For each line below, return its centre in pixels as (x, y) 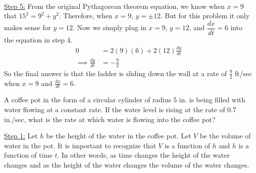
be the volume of (225, 136)
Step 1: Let (21, 136)
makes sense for (27, 27)
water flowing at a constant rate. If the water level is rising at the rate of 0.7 (120, 109)
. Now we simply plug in (109, 27)
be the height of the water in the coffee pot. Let (119, 136)
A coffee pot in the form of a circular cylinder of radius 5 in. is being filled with (125, 100)
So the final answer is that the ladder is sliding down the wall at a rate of (115, 73)
